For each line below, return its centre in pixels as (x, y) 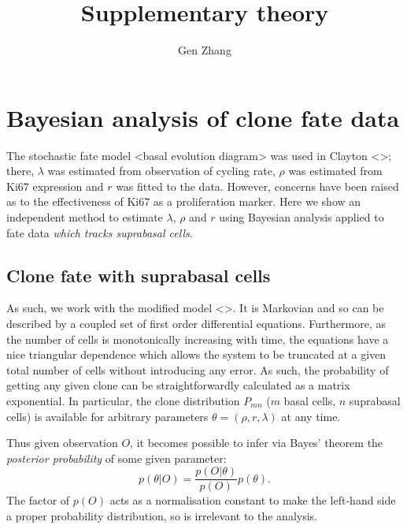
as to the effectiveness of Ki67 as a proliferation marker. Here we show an (184, 201)
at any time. (311, 416)
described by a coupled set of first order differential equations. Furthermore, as (196, 324)
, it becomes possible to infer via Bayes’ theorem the (257, 443)
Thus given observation (62, 443)
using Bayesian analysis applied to (302, 217)
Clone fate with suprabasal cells (139, 275)
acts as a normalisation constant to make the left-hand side (253, 500)
